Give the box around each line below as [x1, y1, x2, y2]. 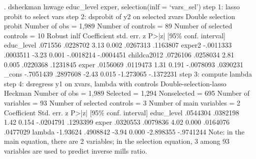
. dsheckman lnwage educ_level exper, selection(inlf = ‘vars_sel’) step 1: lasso [4, 1, 240, 11]
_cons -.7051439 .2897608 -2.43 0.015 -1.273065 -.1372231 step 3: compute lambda [4, 69, 252, 79]
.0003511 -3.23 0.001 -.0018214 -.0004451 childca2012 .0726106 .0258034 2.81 [4, 49, 234, 59]
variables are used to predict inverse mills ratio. [4, 145, 147, 156]
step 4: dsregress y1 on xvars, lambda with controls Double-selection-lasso [4, 78, 226, 88]
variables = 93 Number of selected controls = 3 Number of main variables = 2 [4, 97, 240, 107]
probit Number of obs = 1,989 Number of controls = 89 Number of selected [4, 21, 232, 31]
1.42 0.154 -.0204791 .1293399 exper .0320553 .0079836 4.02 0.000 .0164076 [4, 117, 230, 127]
